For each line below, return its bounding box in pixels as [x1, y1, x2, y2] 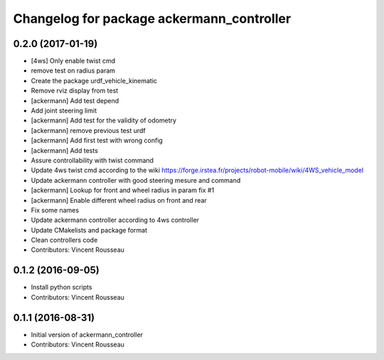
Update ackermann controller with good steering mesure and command [31, 176, 241, 184]
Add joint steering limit [31, 107, 97, 115]
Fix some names [31, 206, 80, 214]
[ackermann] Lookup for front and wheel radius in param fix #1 [31, 186, 215, 195]
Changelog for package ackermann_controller [13, 11, 292, 26]
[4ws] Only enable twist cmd [31, 57, 116, 65]
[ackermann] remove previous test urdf [31, 126, 146, 134]
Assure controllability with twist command [31, 156, 154, 164]
